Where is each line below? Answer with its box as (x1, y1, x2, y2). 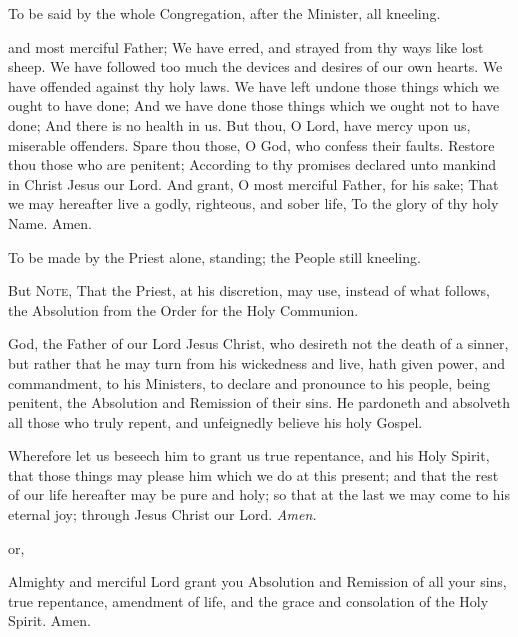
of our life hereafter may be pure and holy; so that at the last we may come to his (8, 484, 511, 505)
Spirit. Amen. (8, 610, 91, 631)
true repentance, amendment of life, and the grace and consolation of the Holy (8, 590, 489, 611)
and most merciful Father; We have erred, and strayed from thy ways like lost (8, 36, 484, 57)
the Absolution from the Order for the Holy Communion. (8, 299, 359, 320)
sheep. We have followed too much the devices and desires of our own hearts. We (8, 56, 503, 77)
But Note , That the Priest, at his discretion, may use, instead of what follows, (8, 280, 491, 301)
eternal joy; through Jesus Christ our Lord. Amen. (8, 504, 317, 525)
